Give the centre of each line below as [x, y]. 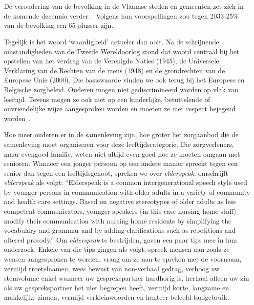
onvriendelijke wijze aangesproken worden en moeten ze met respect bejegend [120, 109]
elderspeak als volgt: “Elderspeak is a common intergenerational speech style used [126, 182]
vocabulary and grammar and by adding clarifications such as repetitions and [120, 230]
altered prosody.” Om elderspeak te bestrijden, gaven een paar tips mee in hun [121, 239]
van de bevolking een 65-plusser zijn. [59, 25]
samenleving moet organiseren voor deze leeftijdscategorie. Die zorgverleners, [119, 144]
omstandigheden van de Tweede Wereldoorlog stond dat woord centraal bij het [122, 51]
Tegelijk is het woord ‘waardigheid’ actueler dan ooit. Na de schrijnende [112, 41]
